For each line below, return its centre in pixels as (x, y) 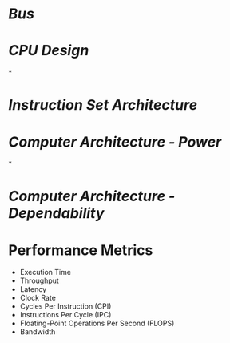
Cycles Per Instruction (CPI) (65, 306)
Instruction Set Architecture (103, 105)
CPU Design (49, 51)
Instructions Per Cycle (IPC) (65, 315)
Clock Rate (38, 298)
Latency (33, 289)
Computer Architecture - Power (115, 142)
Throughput (40, 280)
